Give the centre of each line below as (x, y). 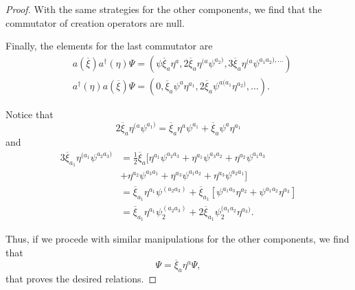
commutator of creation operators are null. (95, 22)
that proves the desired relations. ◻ (81, 279)
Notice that (30, 114)
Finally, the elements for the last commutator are (109, 46)
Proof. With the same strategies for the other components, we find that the (164, 9)
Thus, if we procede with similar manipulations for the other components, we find (177, 238)
